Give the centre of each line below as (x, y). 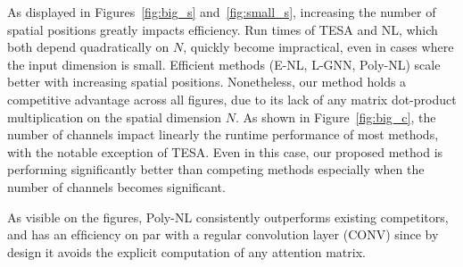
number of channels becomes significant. (116, 186)
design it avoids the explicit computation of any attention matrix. (186, 251)
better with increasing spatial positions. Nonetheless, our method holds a (207, 82)
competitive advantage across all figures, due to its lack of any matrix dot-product (232, 99)
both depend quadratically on (88, 47)
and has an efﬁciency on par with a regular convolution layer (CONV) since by (223, 234)
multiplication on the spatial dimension (115, 117)
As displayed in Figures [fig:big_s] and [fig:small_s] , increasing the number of (222, 12)
